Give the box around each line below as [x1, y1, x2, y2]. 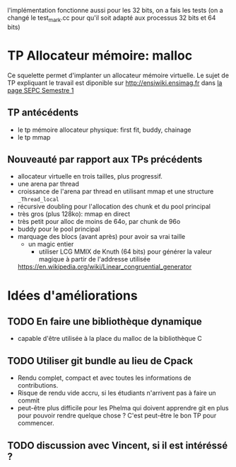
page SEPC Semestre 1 [7, 86, 74, 94]
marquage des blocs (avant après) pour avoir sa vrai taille [17, 232, 186, 241]
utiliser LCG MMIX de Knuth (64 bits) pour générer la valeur [38, 247, 212, 256]
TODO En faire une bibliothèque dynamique [7, 315, 203, 327]
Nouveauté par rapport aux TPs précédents [7, 153, 203, 165]
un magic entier [28, 240, 74, 249]
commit [17, 396, 40, 405]
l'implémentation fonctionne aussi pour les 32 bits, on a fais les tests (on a [7, 6, 224, 14]
